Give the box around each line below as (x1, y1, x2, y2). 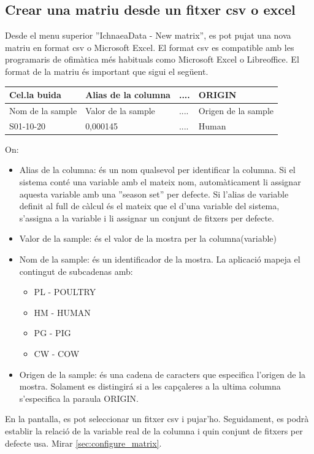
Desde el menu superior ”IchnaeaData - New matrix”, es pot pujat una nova (5, 29, 291, 42)
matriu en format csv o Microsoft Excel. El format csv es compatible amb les (5, 40, 294, 53)
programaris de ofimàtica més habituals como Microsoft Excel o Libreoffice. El (5, 53, 299, 66)
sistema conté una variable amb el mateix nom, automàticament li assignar (19, 175, 301, 188)
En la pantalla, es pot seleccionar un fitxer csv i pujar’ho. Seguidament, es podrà (5, 412, 309, 425)
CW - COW (34, 347, 80, 360)
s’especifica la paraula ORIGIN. (19, 391, 139, 404)
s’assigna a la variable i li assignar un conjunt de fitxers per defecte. (19, 211, 274, 224)
